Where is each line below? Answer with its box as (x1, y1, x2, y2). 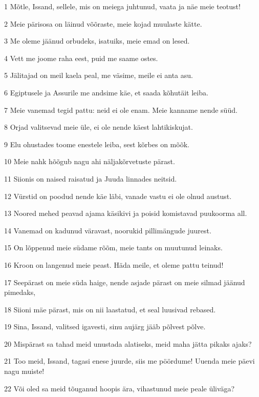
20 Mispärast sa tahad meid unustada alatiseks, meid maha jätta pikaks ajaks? (4, 338, 252, 349)
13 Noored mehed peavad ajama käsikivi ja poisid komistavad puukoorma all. (4, 208, 247, 219)
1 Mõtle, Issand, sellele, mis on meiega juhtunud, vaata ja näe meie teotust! (4, 1, 241, 11)
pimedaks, (4, 287, 36, 297)
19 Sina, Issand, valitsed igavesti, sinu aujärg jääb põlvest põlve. (4, 321, 206, 332)
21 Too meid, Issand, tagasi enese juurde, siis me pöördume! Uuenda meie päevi (4, 355, 255, 366)
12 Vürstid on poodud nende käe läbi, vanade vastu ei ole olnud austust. (4, 190, 232, 201)
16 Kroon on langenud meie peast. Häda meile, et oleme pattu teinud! (4, 259, 224, 270)
